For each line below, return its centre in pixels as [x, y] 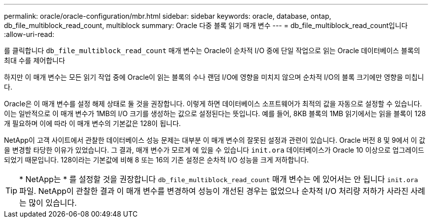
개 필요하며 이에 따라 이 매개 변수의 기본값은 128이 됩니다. [92, 123]
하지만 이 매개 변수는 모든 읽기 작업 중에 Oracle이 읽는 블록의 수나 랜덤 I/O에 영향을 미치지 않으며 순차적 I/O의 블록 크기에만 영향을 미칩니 [214, 77]
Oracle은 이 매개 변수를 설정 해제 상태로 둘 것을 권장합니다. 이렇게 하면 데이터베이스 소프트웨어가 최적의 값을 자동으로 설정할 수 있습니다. [213, 104]
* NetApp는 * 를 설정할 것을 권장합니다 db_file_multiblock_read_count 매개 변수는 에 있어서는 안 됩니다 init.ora [219, 179]
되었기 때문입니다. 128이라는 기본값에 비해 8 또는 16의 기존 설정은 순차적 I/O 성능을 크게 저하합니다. [157, 160]
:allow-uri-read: [29, 34]
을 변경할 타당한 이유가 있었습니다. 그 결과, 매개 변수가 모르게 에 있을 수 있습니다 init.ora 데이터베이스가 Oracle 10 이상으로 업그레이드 [214, 150]
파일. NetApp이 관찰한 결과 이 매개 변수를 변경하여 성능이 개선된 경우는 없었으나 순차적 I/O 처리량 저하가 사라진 [214, 191]
